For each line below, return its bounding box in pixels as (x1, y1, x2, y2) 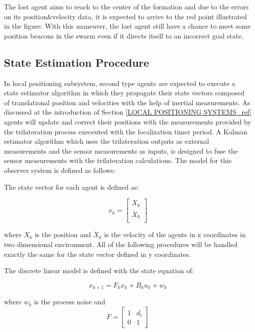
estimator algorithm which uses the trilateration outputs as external (4, 136, 209, 146)
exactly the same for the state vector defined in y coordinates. (4, 249, 191, 259)
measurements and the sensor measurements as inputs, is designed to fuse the (4, 145, 238, 156)
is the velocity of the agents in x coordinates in (104, 229, 246, 240)
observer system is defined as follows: (4, 165, 116, 175)
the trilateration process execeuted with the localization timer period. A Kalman (4, 126, 248, 136)
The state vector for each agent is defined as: (4, 181, 139, 192)
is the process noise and (34, 296, 105, 307)
